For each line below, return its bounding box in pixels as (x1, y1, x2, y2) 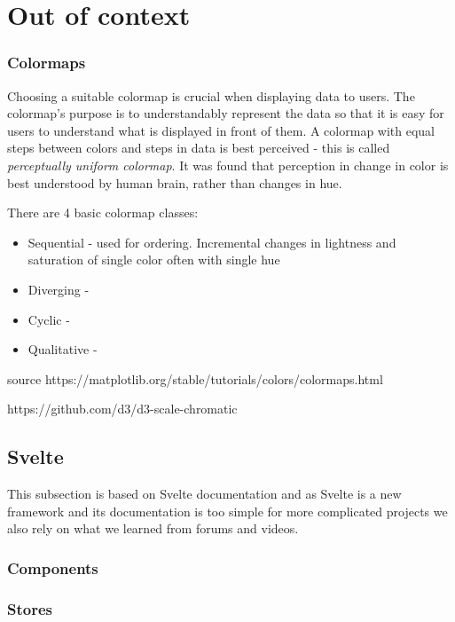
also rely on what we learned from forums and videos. (7, 519, 299, 538)
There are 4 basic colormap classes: (7, 203, 199, 222)
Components (7, 556, 98, 579)
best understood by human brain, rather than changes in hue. (7, 173, 342, 192)
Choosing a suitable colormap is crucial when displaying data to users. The (7, 86, 415, 105)
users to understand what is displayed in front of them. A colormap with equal (7, 121, 435, 139)
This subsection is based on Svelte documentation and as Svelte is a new (7, 484, 402, 503)
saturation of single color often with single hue (27, 250, 280, 269)
